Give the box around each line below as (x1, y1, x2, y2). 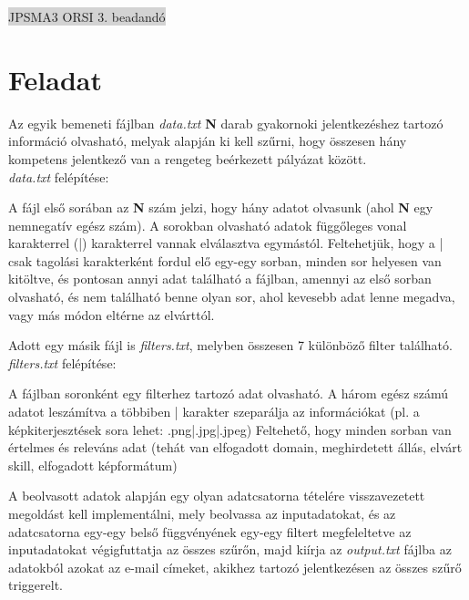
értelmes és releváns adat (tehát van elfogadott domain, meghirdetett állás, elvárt (8, 438, 463, 457)
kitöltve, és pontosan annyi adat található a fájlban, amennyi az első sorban (8, 269, 432, 288)
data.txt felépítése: (8, 167, 109, 186)
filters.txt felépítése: (8, 353, 117, 372)
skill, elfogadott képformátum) (8, 455, 178, 474)
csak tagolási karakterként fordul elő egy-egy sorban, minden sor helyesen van (8, 251, 442, 270)
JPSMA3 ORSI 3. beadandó (8, 7, 166, 26)
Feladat (8, 60, 102, 98)
